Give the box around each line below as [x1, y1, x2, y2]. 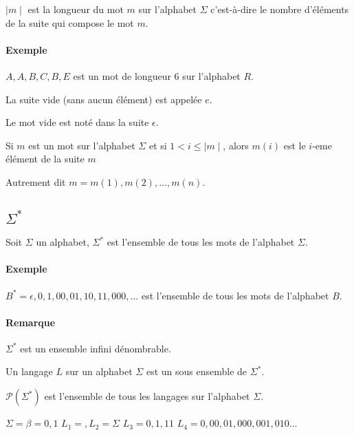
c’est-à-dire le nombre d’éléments [210, 2, 349, 16]
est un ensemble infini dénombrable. [20, 341, 171, 355]
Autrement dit [5, 174, 66, 189]
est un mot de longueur [73, 68, 171, 83]
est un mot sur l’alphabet [28, 138, 135, 152]
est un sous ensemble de [146, 364, 247, 379]
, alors [223, 138, 249, 152]
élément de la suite [5, 151, 85, 166]
